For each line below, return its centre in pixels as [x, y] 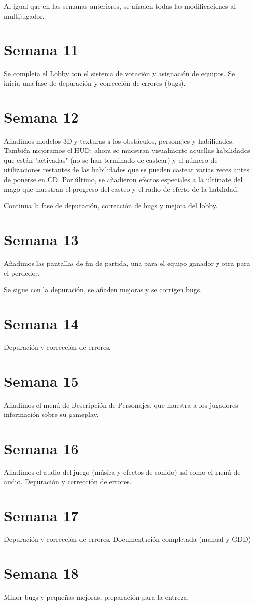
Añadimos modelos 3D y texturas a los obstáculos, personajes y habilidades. [119, 140]
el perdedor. [22, 273]
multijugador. [24, 16]
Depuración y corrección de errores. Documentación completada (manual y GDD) [127, 539]
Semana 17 [41, 515]
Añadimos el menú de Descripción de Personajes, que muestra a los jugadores [121, 404]
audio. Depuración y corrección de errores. [68, 481]
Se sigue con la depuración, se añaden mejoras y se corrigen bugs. [103, 289]
